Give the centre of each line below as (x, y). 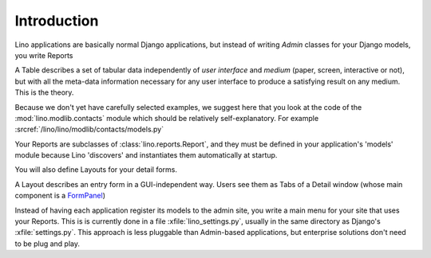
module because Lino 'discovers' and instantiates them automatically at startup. (146, 155)
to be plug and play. (47, 244)
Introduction (57, 21)
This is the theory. (44, 92)
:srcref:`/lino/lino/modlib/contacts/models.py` (89, 129)
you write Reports (44, 55)
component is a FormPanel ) (60, 196)
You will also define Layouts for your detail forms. (96, 170)
